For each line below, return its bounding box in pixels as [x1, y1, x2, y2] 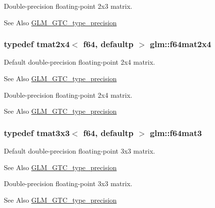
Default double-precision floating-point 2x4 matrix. [4, 57, 155, 67]
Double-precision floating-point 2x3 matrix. [4, 1, 132, 11]
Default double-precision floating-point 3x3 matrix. [4, 146, 155, 156]
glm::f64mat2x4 [150, 38, 212, 50]
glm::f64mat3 [150, 126, 202, 139]
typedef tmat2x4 [4, 38, 70, 50]
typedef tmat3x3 [4, 126, 70, 139]
